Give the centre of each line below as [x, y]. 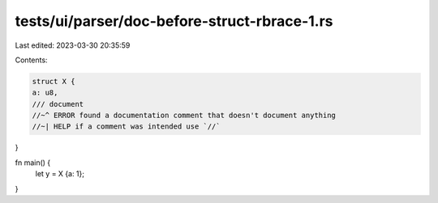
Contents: [31, 60]
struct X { [54, 81]
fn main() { [33, 163]
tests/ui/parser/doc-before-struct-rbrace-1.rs [174, 21]
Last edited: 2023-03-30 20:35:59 [73, 45]
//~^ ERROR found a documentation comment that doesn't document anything [184, 116]
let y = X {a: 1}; [60, 174]
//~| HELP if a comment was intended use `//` [126, 127]
